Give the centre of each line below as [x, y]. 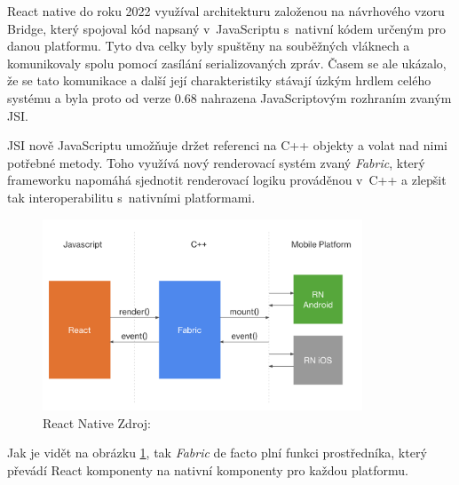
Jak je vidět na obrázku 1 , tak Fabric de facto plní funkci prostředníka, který [217, 453]
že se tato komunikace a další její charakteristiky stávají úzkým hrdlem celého [219, 80]
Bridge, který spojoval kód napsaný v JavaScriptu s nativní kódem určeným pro [226, 28]
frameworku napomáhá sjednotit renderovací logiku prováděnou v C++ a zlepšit [227, 180]
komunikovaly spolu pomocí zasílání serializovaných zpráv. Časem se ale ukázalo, [227, 63]
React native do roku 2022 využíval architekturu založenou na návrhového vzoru [226, 11]
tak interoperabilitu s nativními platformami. [131, 197]
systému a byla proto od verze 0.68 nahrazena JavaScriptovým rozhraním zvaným [229, 97]
